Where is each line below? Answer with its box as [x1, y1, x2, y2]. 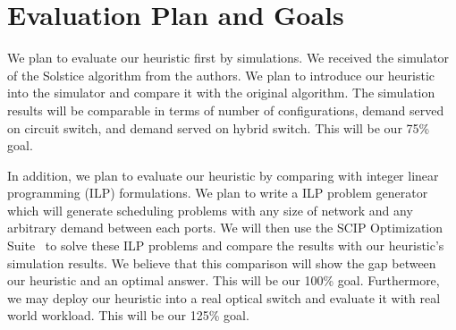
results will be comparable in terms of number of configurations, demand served [7, 100, 444, 119]
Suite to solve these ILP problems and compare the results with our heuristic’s [7, 236, 444, 255]
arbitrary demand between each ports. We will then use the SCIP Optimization [7, 218, 443, 237]
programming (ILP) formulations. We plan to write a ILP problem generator [7, 183, 428, 202]
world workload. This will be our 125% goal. [7, 306, 249, 325]
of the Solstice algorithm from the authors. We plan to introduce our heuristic [7, 65, 435, 84]
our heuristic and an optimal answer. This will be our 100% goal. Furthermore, [7, 271, 440, 290]
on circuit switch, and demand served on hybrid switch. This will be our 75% [7, 118, 430, 137]
